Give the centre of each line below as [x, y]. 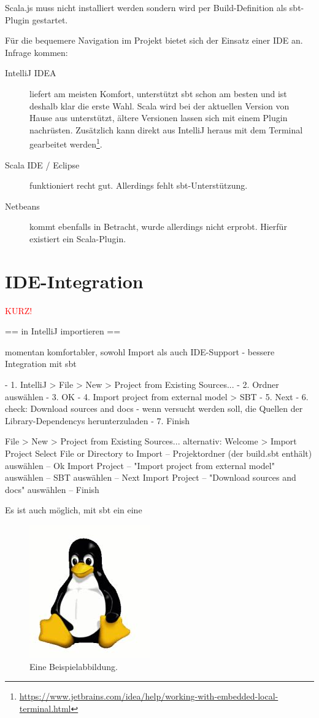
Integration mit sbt [41, 364]
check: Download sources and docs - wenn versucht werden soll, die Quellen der [154, 408]
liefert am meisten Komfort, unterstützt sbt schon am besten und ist [158, 93]
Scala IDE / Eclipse [42, 164]
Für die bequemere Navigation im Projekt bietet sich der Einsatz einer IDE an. [154, 40]
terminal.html [45, 708]
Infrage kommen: [37, 52]
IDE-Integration [74, 281]
